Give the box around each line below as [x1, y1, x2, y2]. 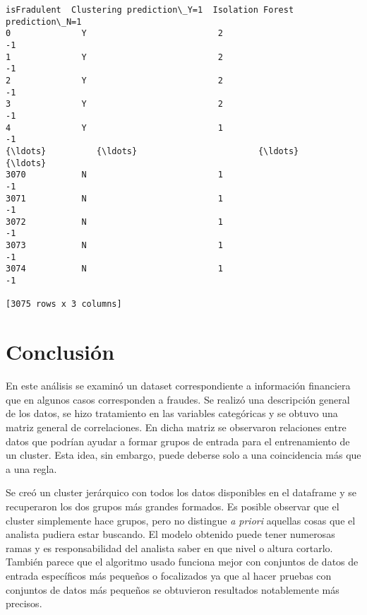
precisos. [6, 596, 42, 611]
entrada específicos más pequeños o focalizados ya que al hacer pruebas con [6, 568, 332, 582]
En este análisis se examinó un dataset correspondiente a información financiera [6, 378, 351, 393]
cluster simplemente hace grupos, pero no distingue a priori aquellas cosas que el [6, 512, 356, 527]
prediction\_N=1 [6, 16, 82, 27]
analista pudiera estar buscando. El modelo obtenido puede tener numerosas [6, 527, 335, 541]
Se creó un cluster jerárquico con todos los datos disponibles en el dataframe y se [6, 485, 356, 500]
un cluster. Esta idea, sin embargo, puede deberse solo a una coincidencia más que [6, 447, 361, 462]
